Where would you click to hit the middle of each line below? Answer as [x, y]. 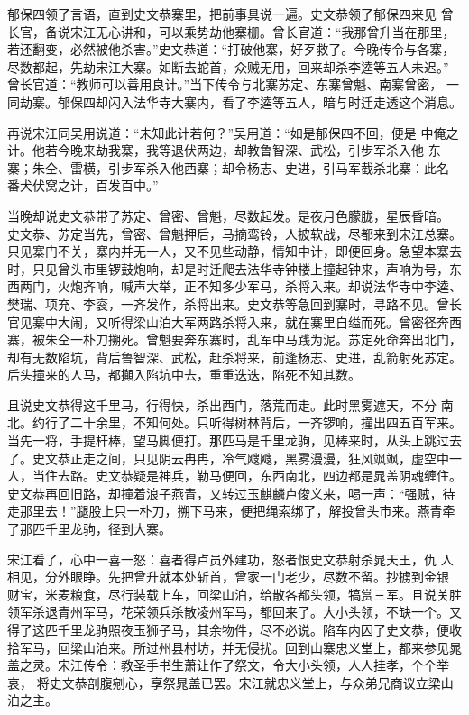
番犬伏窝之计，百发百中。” [83, 185]
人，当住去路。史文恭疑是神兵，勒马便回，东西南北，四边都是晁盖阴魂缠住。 [234, 476]
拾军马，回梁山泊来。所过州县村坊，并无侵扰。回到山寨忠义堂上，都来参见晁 [234, 647]
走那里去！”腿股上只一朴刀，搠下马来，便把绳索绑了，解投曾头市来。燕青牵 [231, 511]
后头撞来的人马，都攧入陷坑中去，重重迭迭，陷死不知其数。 [184, 375]
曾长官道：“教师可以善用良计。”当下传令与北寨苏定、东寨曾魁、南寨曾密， [225, 84]
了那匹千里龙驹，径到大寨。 [89, 529]
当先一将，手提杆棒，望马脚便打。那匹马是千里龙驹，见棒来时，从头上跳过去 [234, 440]
